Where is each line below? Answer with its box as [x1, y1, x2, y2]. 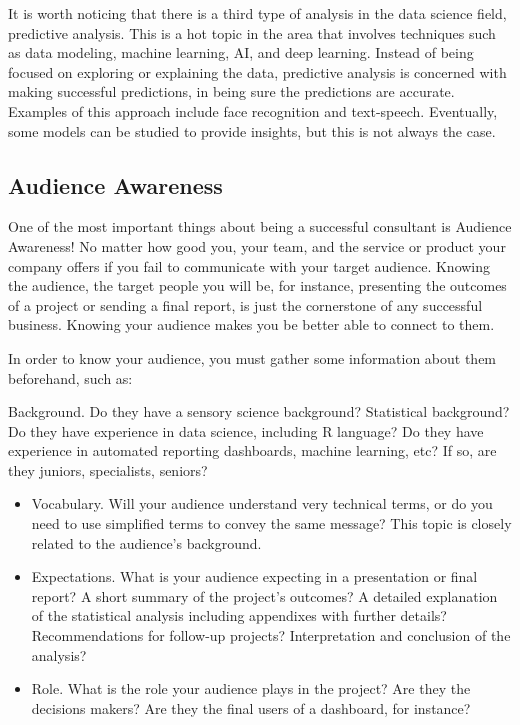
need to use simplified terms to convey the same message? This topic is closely [31, 513, 512, 534]
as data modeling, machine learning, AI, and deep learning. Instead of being [8, 42, 474, 63]
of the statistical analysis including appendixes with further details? [31, 605, 447, 626]
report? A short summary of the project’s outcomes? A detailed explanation [31, 585, 498, 606]
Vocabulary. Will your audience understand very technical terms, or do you [31, 493, 493, 514]
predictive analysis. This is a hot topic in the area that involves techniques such [8, 22, 496, 43]
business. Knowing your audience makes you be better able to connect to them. [8, 314, 495, 335]
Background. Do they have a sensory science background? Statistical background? [8, 401, 510, 422]
